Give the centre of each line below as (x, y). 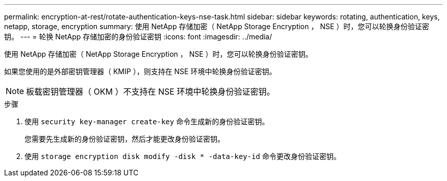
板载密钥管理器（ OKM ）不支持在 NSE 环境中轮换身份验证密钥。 (151, 92)
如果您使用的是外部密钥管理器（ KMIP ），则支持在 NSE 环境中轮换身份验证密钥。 (140, 71)
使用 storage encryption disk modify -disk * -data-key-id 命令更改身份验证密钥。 (183, 156)
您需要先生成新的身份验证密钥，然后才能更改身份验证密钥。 (125, 139)
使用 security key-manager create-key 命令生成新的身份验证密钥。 (147, 121)
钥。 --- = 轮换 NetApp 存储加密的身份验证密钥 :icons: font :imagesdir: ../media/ (138, 37)
